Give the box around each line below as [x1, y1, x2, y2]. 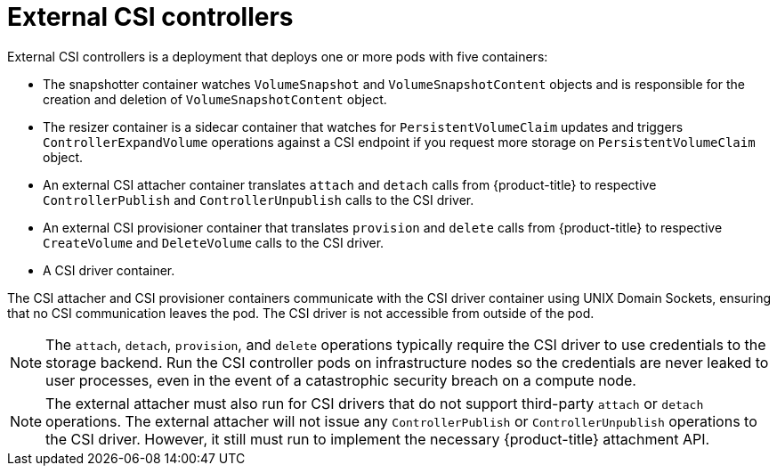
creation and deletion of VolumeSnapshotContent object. [43, 91, 387, 107]
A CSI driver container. [43, 262, 175, 278]
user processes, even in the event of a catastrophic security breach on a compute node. [45, 371, 636, 389]
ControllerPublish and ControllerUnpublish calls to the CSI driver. [43, 192, 474, 208]
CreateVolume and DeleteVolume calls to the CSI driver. [43, 234, 384, 250]
